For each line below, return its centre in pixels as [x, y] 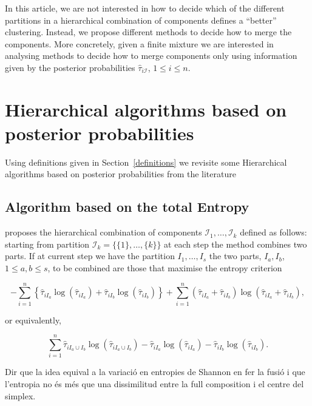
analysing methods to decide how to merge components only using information [151, 56]
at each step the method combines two [236, 244]
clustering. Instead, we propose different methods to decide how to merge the [148, 32]
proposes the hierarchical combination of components [103, 232]
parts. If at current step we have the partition [90, 256]
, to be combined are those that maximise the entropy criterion [165, 268]
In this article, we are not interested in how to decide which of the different [145, 8]
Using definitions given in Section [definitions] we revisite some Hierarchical [146, 162]
